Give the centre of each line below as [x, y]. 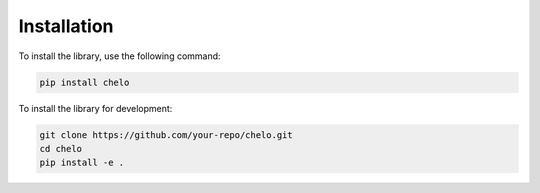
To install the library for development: [95, 108]
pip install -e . [82, 163]
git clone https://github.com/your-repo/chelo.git [166, 134]
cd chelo [61, 148]
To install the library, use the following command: [119, 56]
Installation [66, 26]
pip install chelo [84, 82]
